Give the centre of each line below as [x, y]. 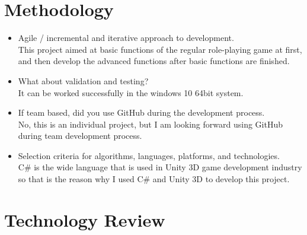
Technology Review [85, 219]
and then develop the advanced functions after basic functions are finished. [154, 61]
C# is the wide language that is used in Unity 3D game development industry [160, 167]
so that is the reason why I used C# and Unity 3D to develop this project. [154, 179]
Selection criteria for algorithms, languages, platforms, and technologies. [149, 155]
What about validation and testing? [83, 80]
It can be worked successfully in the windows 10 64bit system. [131, 92]
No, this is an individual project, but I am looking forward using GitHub [150, 124]
